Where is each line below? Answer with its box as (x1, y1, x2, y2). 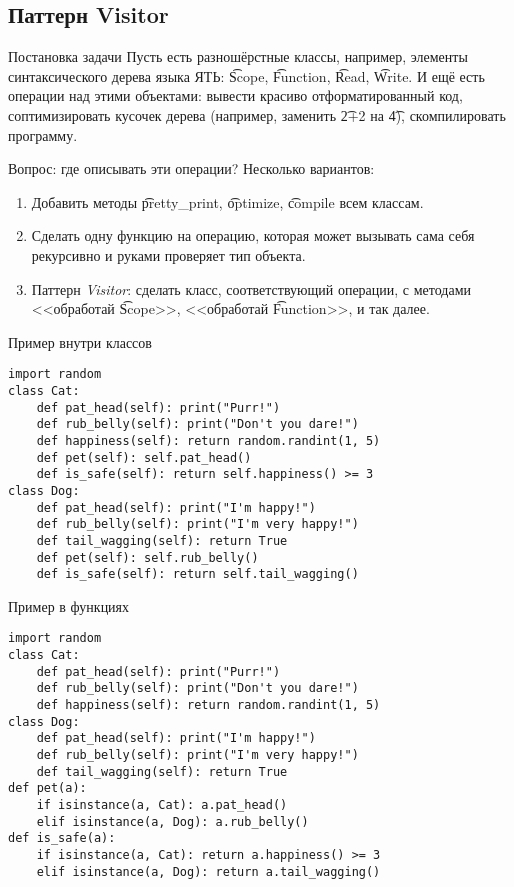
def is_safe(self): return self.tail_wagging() (36, 567, 359, 582)
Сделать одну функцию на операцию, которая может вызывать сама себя (31, 225, 475, 246)
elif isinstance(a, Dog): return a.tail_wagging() (36, 864, 381, 879)
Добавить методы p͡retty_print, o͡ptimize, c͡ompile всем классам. (31, 191, 424, 212)
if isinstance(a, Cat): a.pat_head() (36, 798, 288, 813)
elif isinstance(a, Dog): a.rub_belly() (36, 814, 309, 829)
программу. (8, 124, 78, 145)
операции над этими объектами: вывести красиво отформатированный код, (8, 85, 463, 106)
